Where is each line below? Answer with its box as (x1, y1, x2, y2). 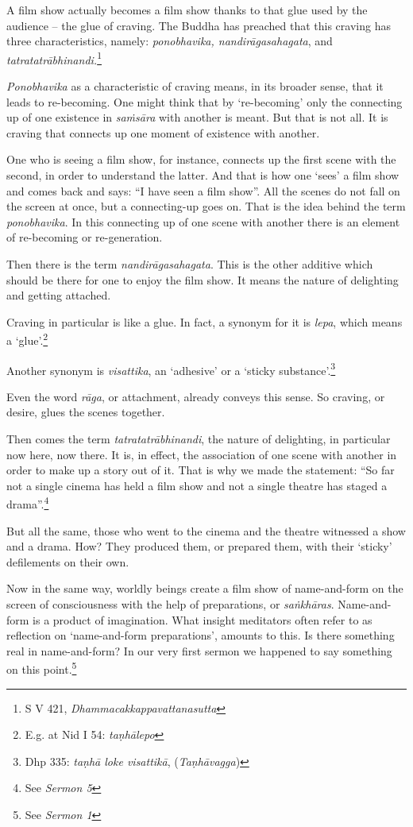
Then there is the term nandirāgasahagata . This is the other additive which (6, 255, 373, 272)
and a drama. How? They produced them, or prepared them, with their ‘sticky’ (6, 538, 392, 555)
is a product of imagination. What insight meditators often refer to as (33, 611, 372, 628)
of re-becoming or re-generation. (6, 229, 163, 245)
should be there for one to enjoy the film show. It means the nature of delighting (6, 271, 399, 288)
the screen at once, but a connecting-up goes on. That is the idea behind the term (6, 198, 406, 214)
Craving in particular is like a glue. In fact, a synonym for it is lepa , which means (6, 313, 403, 330)
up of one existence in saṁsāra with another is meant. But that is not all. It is (6, 109, 388, 126)
